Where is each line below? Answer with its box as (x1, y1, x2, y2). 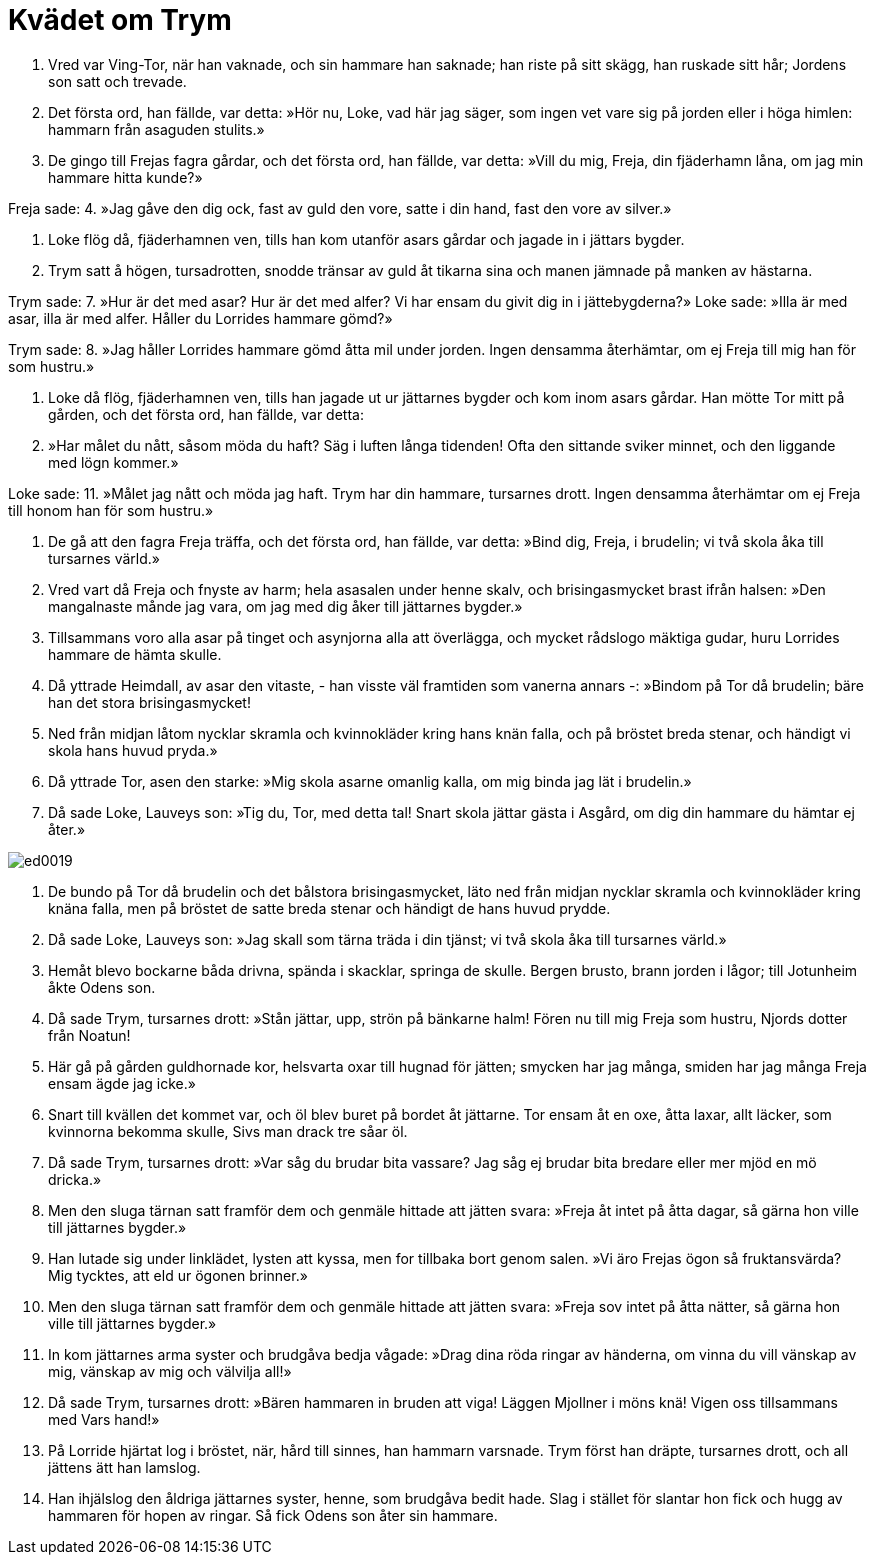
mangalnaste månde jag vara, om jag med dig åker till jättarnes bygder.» (48, 597, 523, 615)
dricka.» (48, 1170, 102, 1188)
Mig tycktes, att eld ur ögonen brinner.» (48, 1266, 308, 1284)
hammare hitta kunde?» (48, 168, 203, 186)
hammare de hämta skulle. (48, 645, 222, 663)
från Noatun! (48, 1026, 131, 1044)
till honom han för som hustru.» (8, 501, 214, 519)
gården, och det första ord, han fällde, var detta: (48, 405, 364, 423)
